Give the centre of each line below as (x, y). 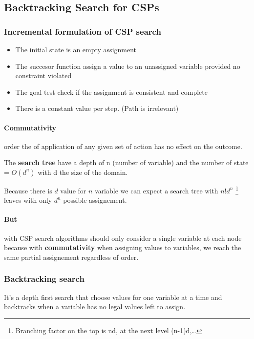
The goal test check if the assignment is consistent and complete (111, 92)
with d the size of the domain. (83, 172)
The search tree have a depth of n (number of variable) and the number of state (126, 162)
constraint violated (43, 75)
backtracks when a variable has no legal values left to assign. (95, 307)
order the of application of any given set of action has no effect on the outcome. (123, 146)
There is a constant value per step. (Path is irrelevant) (97, 108)
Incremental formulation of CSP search (83, 31)
